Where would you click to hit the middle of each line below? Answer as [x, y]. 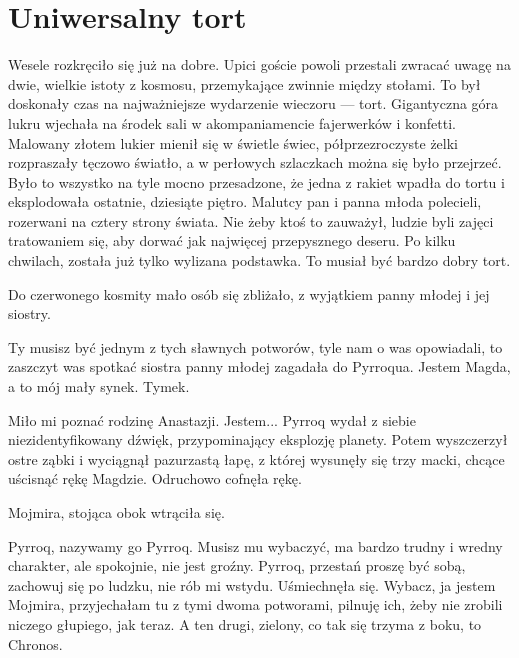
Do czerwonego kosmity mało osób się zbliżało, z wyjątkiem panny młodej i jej [249, 293]
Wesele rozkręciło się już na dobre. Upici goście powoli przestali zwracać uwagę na [259, 64]
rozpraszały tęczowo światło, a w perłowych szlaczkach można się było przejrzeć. [255, 162]
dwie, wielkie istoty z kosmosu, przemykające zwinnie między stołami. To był [244, 83]
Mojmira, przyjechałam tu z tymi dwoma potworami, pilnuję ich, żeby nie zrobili [255, 604]
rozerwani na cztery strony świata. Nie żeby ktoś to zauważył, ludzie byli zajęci [251, 220]
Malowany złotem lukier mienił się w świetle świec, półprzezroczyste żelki [233, 142]
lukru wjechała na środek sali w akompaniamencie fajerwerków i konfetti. [232, 122]
